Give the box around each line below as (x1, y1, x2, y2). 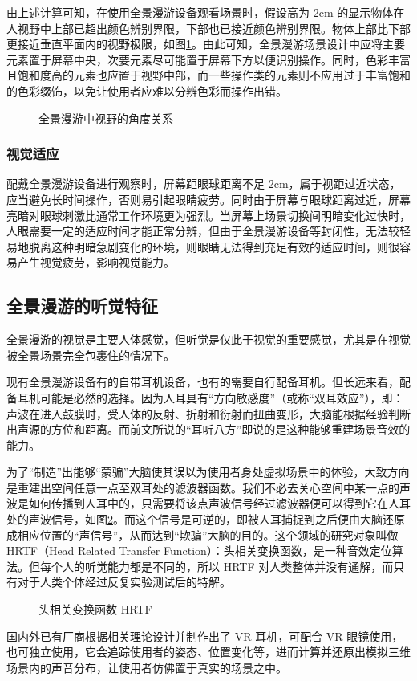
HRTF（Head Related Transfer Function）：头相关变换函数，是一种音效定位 (6, 542, 392, 559)
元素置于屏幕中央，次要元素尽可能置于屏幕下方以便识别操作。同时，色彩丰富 (6, 51, 411, 67)
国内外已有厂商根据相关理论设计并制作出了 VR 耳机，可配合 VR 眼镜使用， (6, 627, 403, 644)
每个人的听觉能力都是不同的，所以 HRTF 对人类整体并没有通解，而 (39, 557, 394, 574)
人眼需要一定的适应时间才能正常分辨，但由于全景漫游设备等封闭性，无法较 (6, 222, 399, 239)
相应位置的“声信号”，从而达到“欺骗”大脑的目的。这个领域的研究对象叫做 (17, 526, 399, 543)
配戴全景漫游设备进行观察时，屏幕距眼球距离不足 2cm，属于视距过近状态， (6, 175, 401, 192)
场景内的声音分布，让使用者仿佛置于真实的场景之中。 (6, 659, 287, 675)
